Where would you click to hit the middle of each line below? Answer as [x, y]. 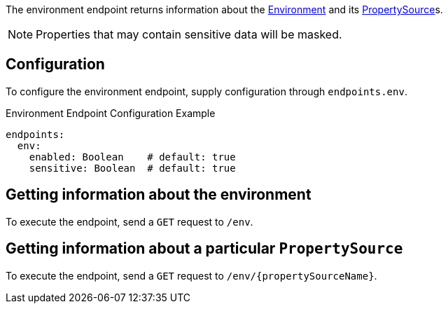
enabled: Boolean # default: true [132, 157]
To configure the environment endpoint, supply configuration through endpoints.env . [206, 91]
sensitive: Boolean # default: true [132, 168]
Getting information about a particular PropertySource [204, 249]
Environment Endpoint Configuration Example [111, 113]
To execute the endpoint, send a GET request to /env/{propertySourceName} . [191, 275]
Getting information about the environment [159, 195]
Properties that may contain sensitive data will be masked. [189, 34]
